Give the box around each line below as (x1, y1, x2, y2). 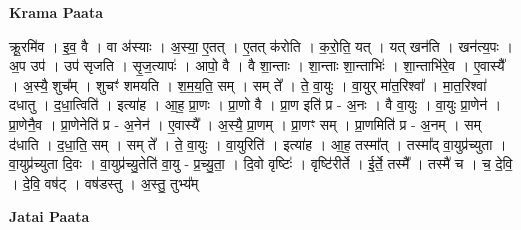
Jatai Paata (9, 206, 90, 227)
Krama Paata (9, 2, 103, 22)
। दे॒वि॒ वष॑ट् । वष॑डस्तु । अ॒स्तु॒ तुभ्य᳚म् (9, 172, 199, 193)
